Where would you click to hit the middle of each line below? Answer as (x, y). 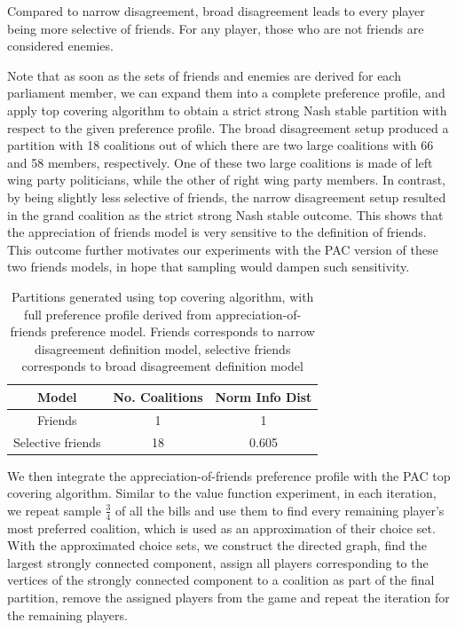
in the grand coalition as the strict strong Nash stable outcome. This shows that (225, 214)
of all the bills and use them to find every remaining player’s (280, 510)
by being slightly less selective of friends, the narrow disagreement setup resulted (227, 197)
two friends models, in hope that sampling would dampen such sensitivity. (209, 267)
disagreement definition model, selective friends (162, 348)
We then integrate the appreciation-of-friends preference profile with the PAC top (229, 475)
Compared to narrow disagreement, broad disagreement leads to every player (216, 11)
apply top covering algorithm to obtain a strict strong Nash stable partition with (227, 110)
